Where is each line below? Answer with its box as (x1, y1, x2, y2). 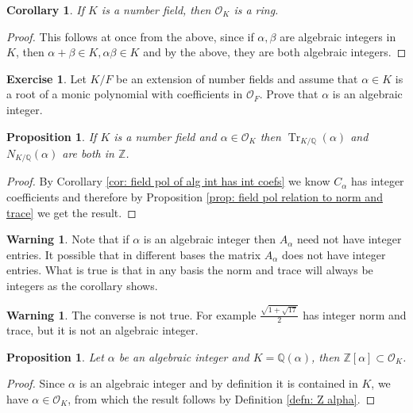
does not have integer (282, 246, 386, 262)
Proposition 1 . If (6, 128, 97, 144)
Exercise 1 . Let (6, 70, 87, 86)
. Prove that (259, 86, 318, 102)
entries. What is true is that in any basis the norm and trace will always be (6, 262, 373, 278)
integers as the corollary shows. (6, 277, 158, 294)
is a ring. (234, 2, 279, 17)
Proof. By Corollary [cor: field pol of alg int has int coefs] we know (6, 173, 330, 189)
